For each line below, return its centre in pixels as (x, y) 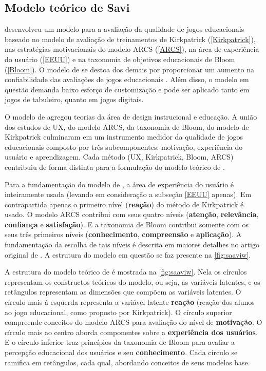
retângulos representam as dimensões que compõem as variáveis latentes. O (123, 292)
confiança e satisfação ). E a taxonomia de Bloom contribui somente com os (127, 224)
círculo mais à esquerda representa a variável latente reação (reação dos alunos (130, 302)
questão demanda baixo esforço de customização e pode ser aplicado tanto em (127, 89)
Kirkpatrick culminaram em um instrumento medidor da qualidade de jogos (124, 137)
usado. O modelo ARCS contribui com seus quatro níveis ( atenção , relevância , (132, 214)
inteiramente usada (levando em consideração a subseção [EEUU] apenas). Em (128, 194)
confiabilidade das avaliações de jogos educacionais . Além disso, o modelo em (127, 79)
